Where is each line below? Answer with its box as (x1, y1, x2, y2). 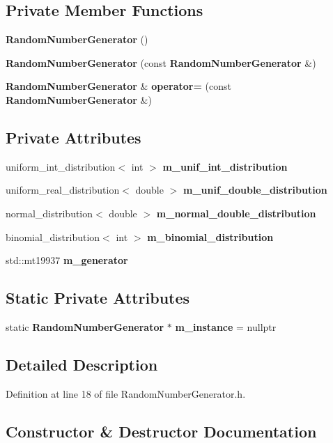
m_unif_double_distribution (183, 182, 327, 197)
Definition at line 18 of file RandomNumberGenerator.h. (6, 386, 246, 401)
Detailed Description (6, 353, 158, 375)
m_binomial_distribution (147, 229, 274, 244)
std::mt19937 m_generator (6, 253, 128, 267)
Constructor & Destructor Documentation (6, 420, 317, 442)
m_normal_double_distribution (156, 205, 316, 220)
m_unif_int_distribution (162, 159, 288, 173)
